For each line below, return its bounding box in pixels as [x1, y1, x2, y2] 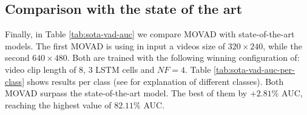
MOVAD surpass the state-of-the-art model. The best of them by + [5, 87, 257, 99]
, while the [263, 39, 302, 52]
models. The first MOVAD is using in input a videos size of [5, 39, 226, 52]
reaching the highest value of [5, 98, 112, 111]
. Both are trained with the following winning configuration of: [67, 51, 300, 64]
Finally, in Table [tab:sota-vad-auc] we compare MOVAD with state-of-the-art [5, 28, 295, 40]
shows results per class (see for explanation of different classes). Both [27, 75, 284, 87]
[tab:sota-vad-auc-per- [214, 63, 295, 75]
